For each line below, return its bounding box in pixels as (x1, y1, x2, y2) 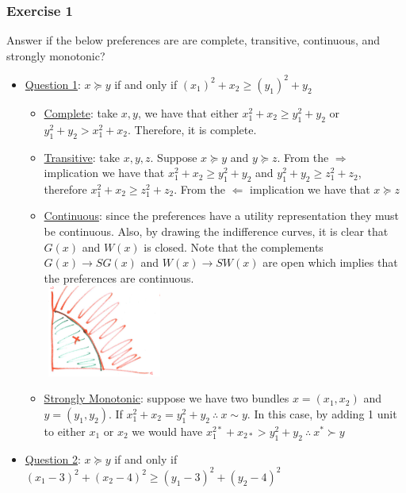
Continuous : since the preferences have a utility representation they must (44, 207, 399, 224)
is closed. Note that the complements (144, 238, 324, 255)
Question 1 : (25, 75, 81, 92)
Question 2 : (25, 450, 81, 467)
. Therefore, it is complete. (128, 121, 257, 137)
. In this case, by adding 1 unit (247, 406, 397, 422)
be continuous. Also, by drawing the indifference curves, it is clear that (44, 223, 389, 240)
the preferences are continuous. (44, 269, 194, 286)
